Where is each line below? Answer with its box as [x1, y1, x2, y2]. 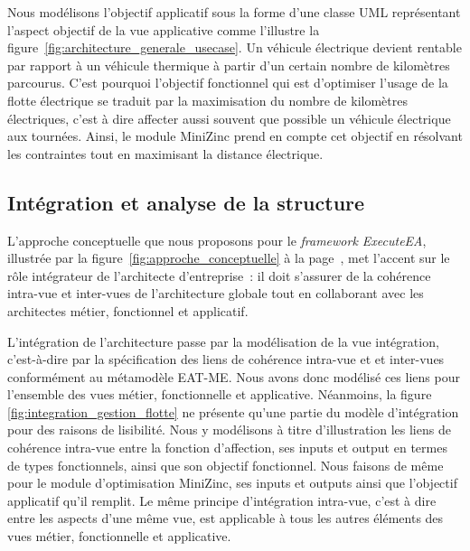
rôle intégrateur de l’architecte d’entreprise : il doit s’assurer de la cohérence [7, 266, 431, 285]
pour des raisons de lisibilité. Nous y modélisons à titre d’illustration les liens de [7, 420, 451, 439]
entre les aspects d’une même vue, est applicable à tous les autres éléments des [7, 509, 444, 528]
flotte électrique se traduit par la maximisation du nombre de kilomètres [7, 90, 408, 109]
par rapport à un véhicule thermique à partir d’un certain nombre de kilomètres [7, 55, 450, 74]
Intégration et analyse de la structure [7, 188, 365, 216]
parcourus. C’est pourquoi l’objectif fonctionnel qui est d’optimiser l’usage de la [7, 73, 448, 92]
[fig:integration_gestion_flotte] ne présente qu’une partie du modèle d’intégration [7, 402, 459, 421]
